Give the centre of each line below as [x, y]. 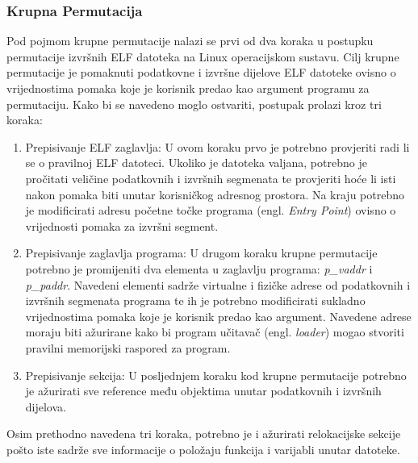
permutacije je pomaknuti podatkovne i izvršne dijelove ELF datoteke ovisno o [201, 72]
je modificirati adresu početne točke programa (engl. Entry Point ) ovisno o [211, 210]
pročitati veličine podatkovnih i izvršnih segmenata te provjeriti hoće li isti [211, 178]
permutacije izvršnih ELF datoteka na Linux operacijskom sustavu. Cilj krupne [203, 56]
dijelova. [46, 406]
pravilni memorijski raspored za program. [128, 347]
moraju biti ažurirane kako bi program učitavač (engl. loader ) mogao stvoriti [215, 332]
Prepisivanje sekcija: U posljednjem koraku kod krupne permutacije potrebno [216, 375]
